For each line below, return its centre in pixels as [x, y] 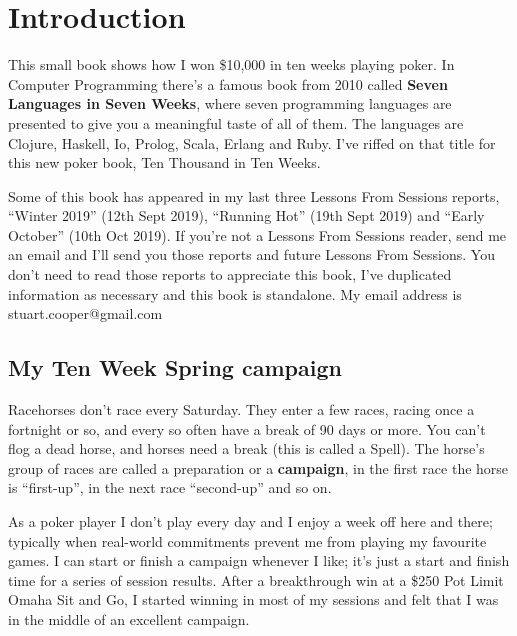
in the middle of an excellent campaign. [129, 618]
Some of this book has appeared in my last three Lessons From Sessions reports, [254, 195]
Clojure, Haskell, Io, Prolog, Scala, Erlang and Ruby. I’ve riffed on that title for [252, 142]
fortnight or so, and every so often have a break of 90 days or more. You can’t [247, 428]
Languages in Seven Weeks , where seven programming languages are [230, 103]
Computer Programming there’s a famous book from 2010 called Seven [228, 83]
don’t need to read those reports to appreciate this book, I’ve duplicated [230, 274]
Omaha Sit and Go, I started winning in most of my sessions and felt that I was [253, 599]
